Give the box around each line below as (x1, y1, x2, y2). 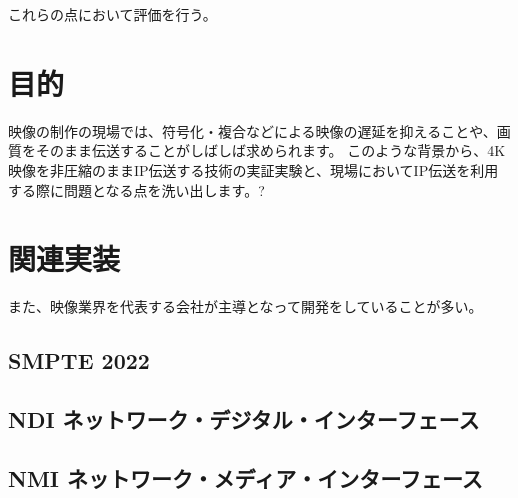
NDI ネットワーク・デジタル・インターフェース (8, 403, 480, 434)
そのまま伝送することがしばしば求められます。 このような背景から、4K (35, 140, 506, 161)
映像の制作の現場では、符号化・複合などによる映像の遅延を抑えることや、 (8, 120, 497, 141)
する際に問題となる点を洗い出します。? (8, 179, 265, 200)
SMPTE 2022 (8, 345, 150, 376)
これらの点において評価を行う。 (8, 4, 217, 24)
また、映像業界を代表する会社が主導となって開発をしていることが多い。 (8, 296, 483, 317)
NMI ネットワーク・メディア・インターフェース (8, 462, 483, 493)
